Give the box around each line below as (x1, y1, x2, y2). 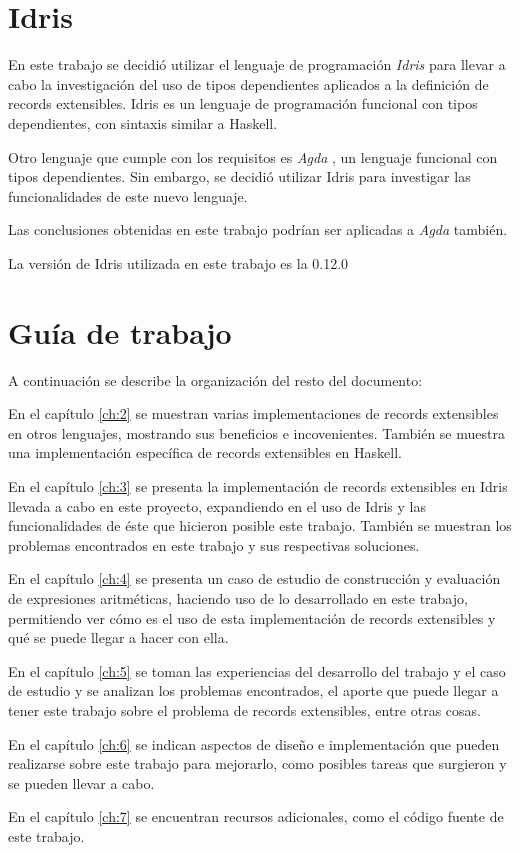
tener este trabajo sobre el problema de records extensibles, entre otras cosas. (8, 699, 481, 720)
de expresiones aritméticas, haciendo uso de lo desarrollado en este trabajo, (8, 587, 468, 608)
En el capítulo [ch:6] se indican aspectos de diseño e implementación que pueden (8, 733, 500, 754)
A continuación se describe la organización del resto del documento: (8, 369, 423, 390)
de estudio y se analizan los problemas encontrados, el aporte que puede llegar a (8, 680, 499, 701)
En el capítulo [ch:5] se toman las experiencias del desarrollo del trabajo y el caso (8, 660, 506, 681)
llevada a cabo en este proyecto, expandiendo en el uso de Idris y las (8, 495, 427, 516)
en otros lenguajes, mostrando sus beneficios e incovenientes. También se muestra (8, 422, 505, 443)
